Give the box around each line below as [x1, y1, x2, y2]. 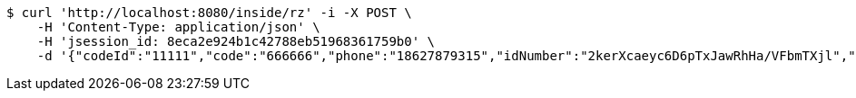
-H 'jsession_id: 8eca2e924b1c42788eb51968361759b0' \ [36, 34, 436, 49]
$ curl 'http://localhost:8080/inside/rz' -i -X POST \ [6, 5, 412, 20]
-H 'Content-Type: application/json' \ [36, 20, 320, 34]
